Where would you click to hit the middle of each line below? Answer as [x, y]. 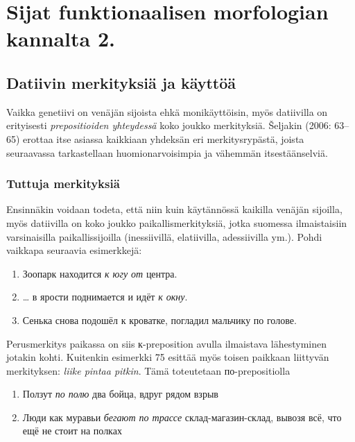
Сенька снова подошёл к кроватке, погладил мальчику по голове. [159, 320]
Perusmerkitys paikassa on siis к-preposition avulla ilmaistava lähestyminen [167, 343]
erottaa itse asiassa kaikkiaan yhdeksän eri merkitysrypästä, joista [164, 138]
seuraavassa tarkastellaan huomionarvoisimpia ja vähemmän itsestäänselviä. [167, 152]
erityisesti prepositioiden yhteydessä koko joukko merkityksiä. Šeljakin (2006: [169, 125]
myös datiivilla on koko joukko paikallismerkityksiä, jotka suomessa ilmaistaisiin [177, 222]
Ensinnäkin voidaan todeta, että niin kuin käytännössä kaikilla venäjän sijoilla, [174, 209]
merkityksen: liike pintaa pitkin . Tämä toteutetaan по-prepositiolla [148, 370]
